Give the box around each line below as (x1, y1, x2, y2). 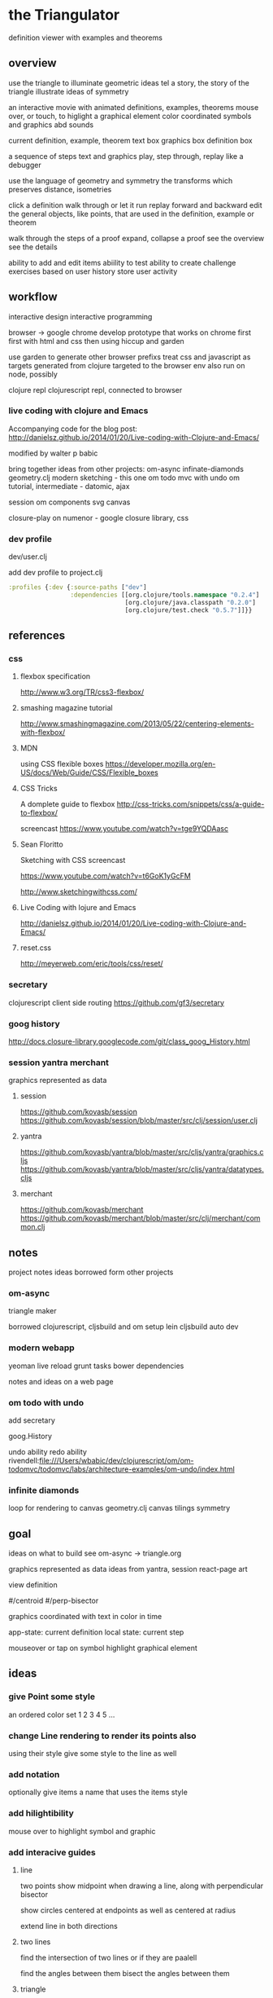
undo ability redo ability (8, 1446, 88, 1456)
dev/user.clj (8, 552, 47, 561)
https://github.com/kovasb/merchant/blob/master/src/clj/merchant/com (19, 1213, 261, 1223)
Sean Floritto (19, 839, 63, 849)
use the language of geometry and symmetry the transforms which (8, 175, 233, 185)
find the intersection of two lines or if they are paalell (19, 1952, 197, 1962)
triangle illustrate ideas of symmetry (8, 86, 129, 96)
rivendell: (8, 1455, 40, 1465)
